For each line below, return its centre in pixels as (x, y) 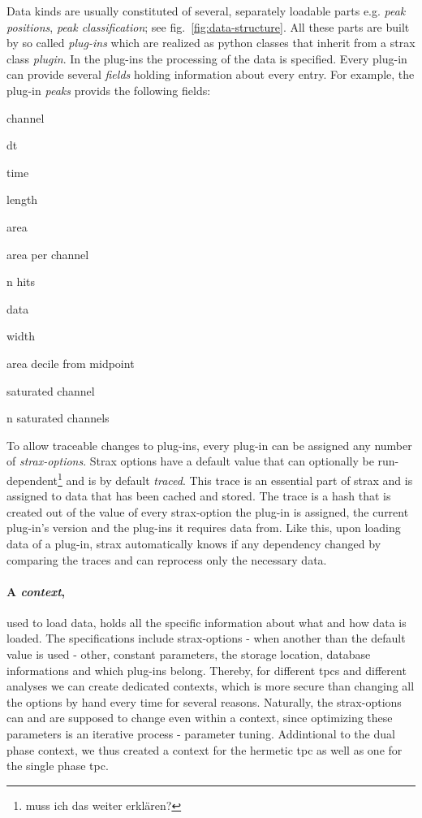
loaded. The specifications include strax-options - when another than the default (206, 638)
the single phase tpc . (58, 766)
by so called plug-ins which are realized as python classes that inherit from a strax (211, 43)
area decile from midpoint (71, 363)
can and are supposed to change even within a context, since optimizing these (200, 718)
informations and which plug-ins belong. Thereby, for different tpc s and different (207, 670)
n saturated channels (58, 418)
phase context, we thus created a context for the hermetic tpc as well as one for (205, 749)
